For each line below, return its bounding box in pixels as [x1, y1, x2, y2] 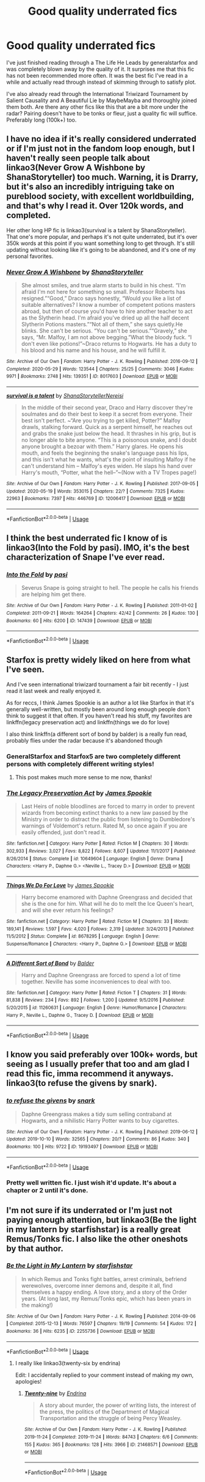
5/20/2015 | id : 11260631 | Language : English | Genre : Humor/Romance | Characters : [6, 1004, 187, 1011]
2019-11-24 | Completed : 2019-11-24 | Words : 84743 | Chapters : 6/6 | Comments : [24, 1434, 198, 1440]
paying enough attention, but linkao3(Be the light [6, 1214, 197, 1225]
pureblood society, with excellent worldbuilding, [6, 191, 194, 202]
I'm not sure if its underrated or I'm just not [6, 1205, 173, 1216]
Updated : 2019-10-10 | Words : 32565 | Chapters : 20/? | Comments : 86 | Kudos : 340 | [6, 1136, 190, 1142]
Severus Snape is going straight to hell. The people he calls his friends [21, 584, 199, 592]
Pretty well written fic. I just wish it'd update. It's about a [6, 1178, 177, 1187]
